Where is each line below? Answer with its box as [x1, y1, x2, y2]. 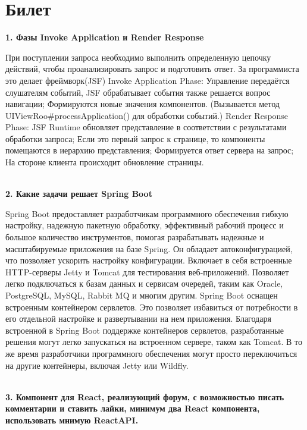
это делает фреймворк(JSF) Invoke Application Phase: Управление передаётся [5, 74, 290, 86]
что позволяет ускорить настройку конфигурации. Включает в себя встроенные [5, 254, 292, 266]
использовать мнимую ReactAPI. [5, 413, 139, 426]
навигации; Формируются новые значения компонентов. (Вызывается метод [5, 98, 280, 110]
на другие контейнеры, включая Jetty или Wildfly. [5, 359, 189, 371]
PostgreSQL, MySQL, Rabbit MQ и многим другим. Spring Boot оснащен [5, 289, 278, 301]
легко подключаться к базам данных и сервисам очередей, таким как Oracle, [5, 277, 283, 290]
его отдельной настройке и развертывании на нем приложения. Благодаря [5, 312, 271, 325]
